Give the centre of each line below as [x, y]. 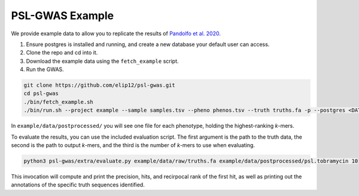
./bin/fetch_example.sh [59, 102]
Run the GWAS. [45, 69]
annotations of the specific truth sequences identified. [78, 185]
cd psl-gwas [41, 94]
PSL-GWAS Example [62, 16]
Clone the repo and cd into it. [62, 53]
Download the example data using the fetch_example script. [102, 61]
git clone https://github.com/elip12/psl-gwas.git [100, 85]
